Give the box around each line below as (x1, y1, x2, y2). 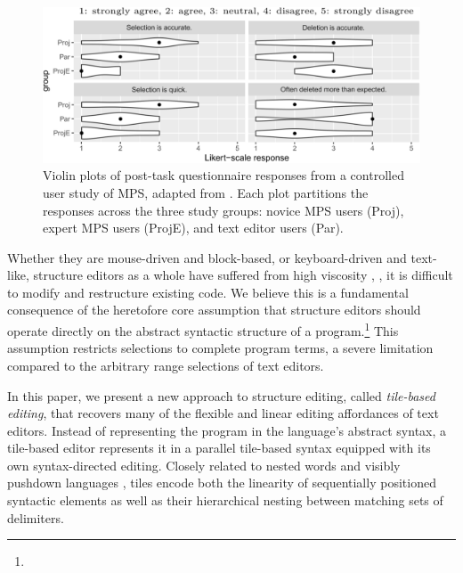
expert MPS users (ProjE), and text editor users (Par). (43, 218, 344, 237)
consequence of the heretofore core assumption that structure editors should (7, 300, 421, 319)
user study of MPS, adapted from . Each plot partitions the (43, 183, 369, 201)
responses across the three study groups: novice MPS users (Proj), (43, 201, 404, 219)
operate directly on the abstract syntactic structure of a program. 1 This (7, 319, 399, 340)
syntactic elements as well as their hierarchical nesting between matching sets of (7, 491, 443, 510)
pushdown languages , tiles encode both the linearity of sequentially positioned (7, 473, 436, 492)
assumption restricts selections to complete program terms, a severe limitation (7, 339, 434, 357)
